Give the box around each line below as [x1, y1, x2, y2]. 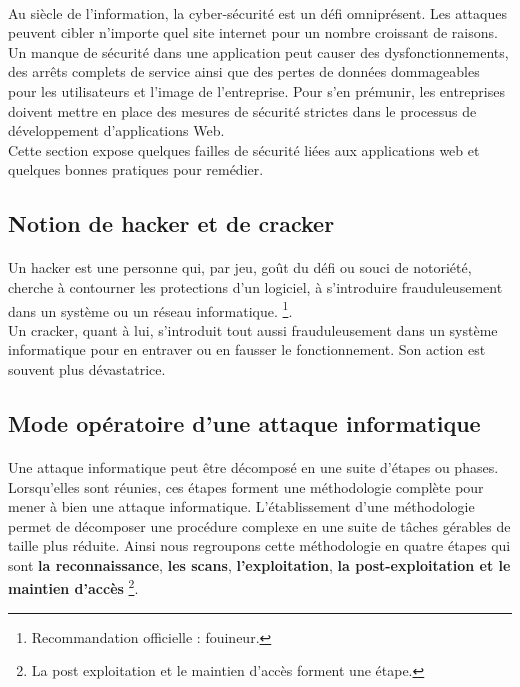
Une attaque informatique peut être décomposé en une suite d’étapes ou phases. [8, 456, 499, 477]
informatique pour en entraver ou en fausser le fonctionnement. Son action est [8, 339, 486, 360]
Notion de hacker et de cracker [8, 208, 335, 239]
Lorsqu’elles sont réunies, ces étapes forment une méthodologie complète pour [8, 476, 484, 497]
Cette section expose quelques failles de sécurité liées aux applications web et [8, 139, 480, 160]
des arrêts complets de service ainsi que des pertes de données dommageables [8, 61, 480, 82]
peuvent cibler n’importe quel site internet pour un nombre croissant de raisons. [8, 22, 498, 43]
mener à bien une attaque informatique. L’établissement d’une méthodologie [8, 496, 475, 517]
